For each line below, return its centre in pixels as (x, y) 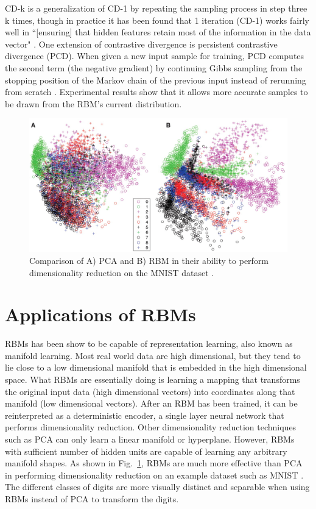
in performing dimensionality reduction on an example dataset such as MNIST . (154, 475)
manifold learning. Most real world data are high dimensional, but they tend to (153, 355)
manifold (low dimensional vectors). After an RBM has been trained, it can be (151, 403)
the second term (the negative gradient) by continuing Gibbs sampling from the (154, 67)
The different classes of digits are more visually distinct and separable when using (157, 487)
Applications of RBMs (100, 314)
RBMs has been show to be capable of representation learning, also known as (149, 343)
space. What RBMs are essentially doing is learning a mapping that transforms (153, 379)
